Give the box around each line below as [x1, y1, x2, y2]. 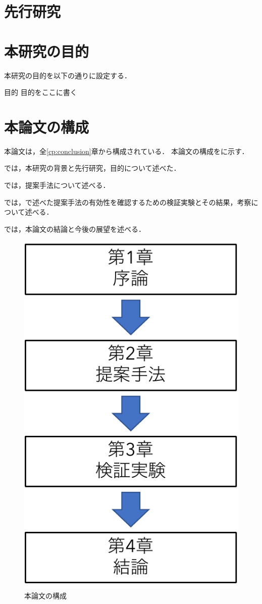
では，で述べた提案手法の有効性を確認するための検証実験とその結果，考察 [4, 196, 251, 207]
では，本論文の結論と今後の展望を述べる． [4, 223, 145, 234]
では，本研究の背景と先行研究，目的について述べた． [4, 163, 181, 173]
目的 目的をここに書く [4, 87, 77, 97]
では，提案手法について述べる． [4, 180, 110, 190]
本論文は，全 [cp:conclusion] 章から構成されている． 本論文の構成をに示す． [4, 145, 249, 156]
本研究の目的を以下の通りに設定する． [4, 70, 131, 80]
